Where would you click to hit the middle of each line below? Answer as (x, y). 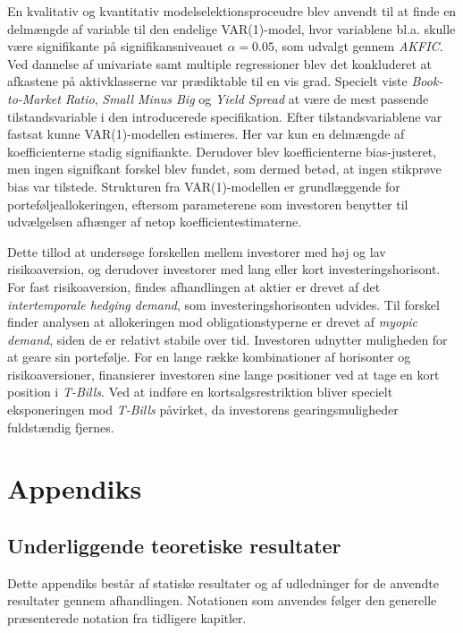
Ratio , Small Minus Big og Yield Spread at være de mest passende (247, 98)
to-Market (34, 98)
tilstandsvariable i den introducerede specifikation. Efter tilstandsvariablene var (225, 116)
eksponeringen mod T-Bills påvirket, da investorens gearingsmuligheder (203, 410)
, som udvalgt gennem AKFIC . (359, 46)
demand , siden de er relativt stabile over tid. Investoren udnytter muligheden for (227, 339)
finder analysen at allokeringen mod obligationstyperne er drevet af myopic (213, 322)
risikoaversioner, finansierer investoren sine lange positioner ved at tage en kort (223, 374)
